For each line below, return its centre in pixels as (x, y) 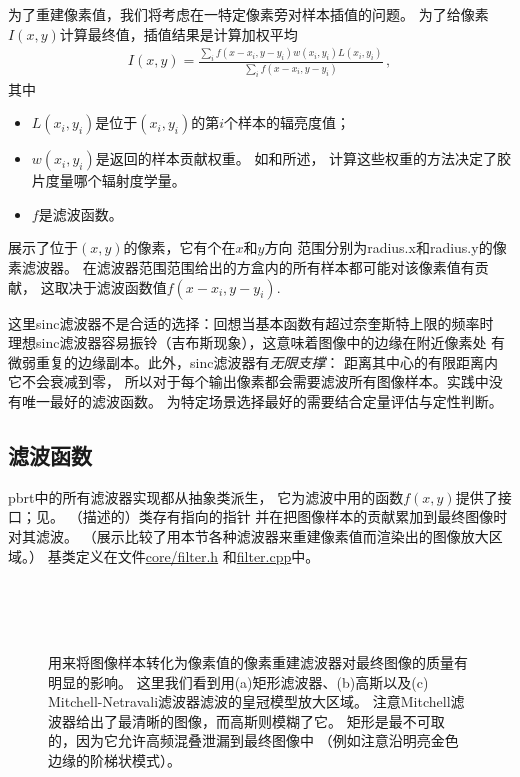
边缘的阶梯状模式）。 (114, 759)
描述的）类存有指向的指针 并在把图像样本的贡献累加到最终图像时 (295, 516)
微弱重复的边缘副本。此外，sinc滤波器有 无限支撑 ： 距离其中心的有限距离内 (253, 361)
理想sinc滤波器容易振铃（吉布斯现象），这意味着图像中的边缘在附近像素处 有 (257, 342)
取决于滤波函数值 (110, 286)
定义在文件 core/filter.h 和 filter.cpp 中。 (197, 555)
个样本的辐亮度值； (287, 122)
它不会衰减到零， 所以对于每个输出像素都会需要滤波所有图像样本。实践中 (248, 381)
